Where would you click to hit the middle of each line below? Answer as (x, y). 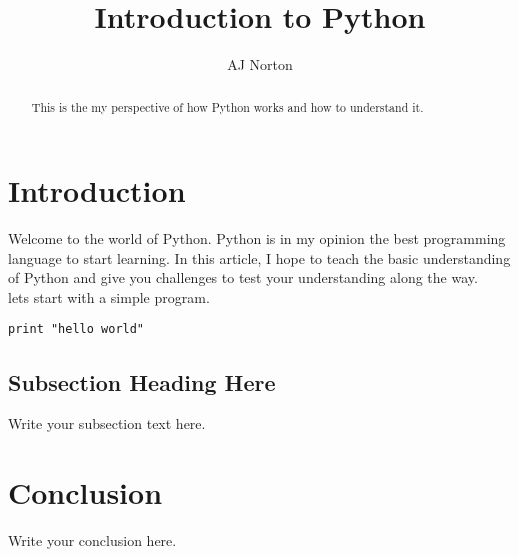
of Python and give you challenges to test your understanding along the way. (243, 277)
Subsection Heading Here (142, 381)
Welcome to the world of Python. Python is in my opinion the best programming (257, 238)
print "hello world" (76, 329)
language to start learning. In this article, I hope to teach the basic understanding (259, 257)
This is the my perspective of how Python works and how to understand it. (227, 106)
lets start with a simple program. (109, 296)
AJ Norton (260, 64)
